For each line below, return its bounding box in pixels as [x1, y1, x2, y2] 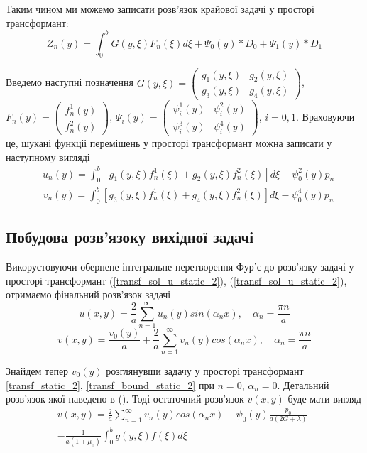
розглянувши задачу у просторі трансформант [106, 364, 304, 378]
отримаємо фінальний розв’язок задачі [6, 287, 171, 302]
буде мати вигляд [287, 391, 361, 406]
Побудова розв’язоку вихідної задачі [6, 226, 254, 248]
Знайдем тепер [6, 364, 69, 378]
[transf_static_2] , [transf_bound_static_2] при [6, 377, 214, 392]
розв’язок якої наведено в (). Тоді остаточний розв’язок [6, 391, 244, 406]
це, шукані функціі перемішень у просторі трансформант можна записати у [6, 135, 332, 150]
